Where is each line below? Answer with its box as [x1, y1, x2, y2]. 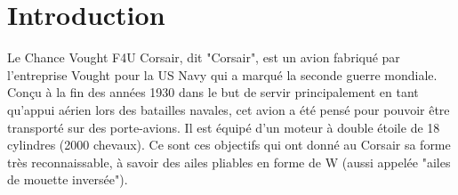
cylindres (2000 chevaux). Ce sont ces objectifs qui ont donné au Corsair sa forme [7, 135, 451, 154]
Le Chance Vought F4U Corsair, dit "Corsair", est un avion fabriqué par [7, 48, 400, 67]
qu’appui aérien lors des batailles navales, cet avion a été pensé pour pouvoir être [7, 100, 450, 118]
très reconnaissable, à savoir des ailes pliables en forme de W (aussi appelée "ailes [7, 152, 451, 171]
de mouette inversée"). [7, 170, 128, 189]
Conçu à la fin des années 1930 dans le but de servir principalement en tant [7, 83, 419, 102]
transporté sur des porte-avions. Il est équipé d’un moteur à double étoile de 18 [7, 118, 440, 136]
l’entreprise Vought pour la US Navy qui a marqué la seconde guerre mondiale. [7, 65, 438, 84]
